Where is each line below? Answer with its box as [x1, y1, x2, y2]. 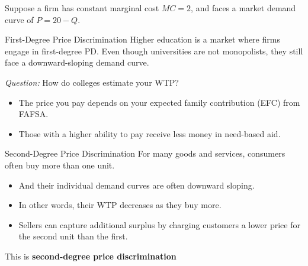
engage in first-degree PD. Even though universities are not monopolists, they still [5, 44, 303, 57]
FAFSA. [18, 108, 49, 120]
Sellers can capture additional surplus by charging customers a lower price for [18, 218, 300, 231]
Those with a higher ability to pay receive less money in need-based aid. [18, 127, 281, 140]
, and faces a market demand [191, 2, 296, 14]
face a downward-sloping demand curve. [5, 56, 149, 69]
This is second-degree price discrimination [5, 249, 177, 262]
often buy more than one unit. [5, 158, 115, 171]
